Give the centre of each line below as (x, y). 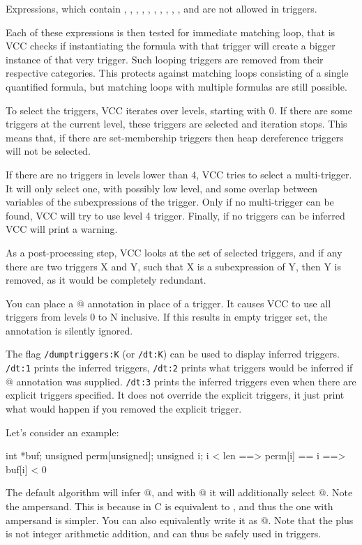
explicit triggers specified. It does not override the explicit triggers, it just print (175, 395)
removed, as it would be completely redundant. (106, 280)
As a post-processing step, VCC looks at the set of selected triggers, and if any (174, 252)
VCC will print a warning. (62, 229)
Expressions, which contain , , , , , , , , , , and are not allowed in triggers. (161, 8)
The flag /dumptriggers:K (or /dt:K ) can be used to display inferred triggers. (173, 354)
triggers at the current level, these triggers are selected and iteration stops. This (176, 124)
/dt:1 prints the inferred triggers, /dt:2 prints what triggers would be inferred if (179, 368)
